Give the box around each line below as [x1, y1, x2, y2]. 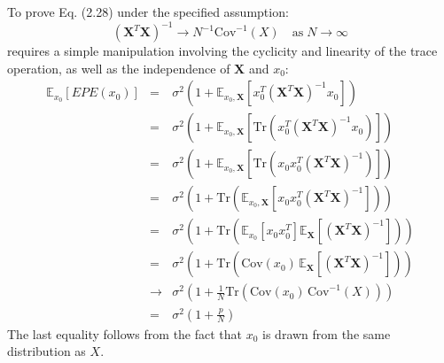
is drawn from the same [262, 324, 391, 343]
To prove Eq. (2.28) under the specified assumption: [7, 3, 289, 20]
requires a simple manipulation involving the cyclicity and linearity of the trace [7, 42, 438, 60]
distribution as [7, 342, 86, 360]
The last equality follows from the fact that [7, 324, 243, 343]
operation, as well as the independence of [7, 58, 230, 77]
